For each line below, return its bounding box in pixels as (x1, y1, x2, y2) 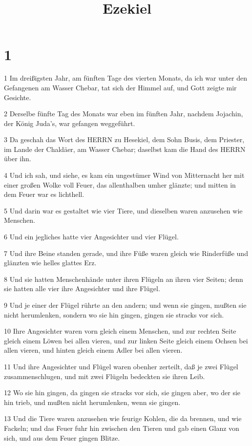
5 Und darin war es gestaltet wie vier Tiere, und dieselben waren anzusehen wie (4, 205, 243, 215)
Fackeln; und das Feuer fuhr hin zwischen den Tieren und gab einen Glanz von (4, 423, 239, 433)
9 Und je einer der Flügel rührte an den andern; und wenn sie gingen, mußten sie (4, 300, 247, 310)
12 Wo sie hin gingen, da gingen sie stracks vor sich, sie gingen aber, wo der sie (4, 387, 241, 398)
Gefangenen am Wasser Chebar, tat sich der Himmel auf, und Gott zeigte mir (4, 82, 237, 92)
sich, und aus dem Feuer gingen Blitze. (4, 432, 120, 443)
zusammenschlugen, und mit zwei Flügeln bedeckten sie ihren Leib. (4, 371, 205, 381)
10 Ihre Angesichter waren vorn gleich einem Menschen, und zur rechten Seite (4, 326, 236, 336)
